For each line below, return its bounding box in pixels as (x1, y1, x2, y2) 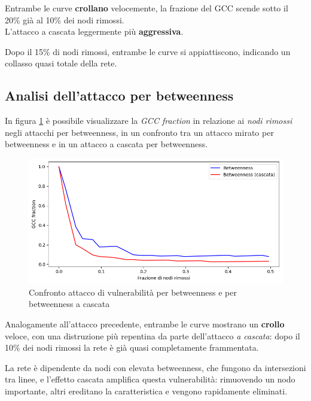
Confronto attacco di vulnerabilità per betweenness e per (29, 285, 237, 298)
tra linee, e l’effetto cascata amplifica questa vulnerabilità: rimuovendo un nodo (5, 373, 295, 385)
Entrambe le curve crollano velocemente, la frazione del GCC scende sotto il (5, 2, 288, 14)
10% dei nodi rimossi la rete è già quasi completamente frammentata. (5, 341, 259, 354)
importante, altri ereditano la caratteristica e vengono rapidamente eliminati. (5, 385, 288, 397)
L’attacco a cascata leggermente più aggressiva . (5, 25, 184, 38)
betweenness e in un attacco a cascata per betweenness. (5, 138, 208, 150)
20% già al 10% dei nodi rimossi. (5, 13, 124, 26)
